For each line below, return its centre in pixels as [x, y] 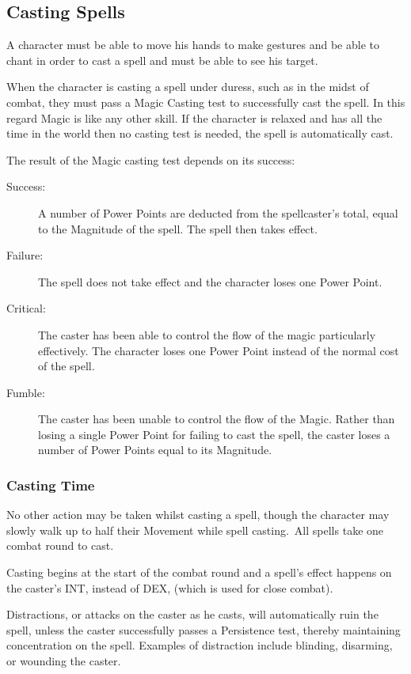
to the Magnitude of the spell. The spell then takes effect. [178, 228]
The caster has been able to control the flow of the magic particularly [207, 334]
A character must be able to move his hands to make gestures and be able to [193, 45]
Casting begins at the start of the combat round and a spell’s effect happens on [199, 572]
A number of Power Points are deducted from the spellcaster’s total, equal [218, 212]
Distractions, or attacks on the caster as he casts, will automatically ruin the [192, 614]
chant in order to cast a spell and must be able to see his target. [162, 60]
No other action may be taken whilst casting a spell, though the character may [198, 515]
